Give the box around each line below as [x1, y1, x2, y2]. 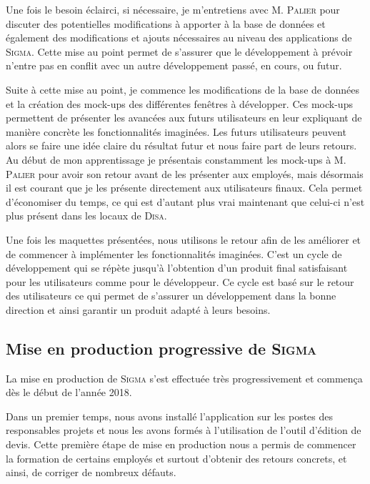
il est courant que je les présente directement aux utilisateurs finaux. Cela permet [6, 180, 363, 195]
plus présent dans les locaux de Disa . [6, 208, 167, 223]
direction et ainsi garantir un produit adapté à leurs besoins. [6, 302, 271, 317]
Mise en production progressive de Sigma [6, 337, 317, 359]
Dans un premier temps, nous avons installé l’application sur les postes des [6, 408, 334, 423]
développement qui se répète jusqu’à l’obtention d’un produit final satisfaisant [6, 260, 348, 275]
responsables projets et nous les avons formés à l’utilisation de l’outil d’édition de [6, 423, 361, 438]
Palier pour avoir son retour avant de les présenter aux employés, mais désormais [6, 166, 364, 181]
